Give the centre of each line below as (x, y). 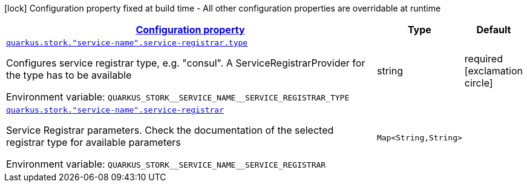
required (483, 58)
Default (494, 30)
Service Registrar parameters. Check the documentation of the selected (170, 130)
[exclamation (493, 71)
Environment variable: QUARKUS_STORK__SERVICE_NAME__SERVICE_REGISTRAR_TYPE (178, 97)
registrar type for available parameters (93, 142)
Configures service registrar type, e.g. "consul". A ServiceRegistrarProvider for (186, 63)
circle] (479, 83)
